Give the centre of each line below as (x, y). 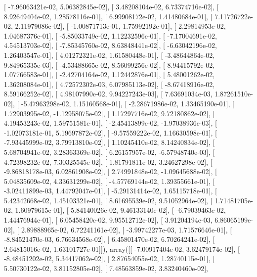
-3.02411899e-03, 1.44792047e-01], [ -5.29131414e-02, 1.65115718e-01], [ (110, 191)
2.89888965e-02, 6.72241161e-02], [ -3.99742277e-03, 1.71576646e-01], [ (127, 229)
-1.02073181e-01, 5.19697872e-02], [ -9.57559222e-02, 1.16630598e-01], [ (110, 132)
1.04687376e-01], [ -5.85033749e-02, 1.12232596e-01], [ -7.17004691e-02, (110, 35)
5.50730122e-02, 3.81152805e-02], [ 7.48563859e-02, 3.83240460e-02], (106, 268)
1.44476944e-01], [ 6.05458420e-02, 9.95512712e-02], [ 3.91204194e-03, (108, 220)
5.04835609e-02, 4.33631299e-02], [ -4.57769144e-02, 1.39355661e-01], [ (109, 181)
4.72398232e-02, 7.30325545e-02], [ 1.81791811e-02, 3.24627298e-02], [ (108, 162)
